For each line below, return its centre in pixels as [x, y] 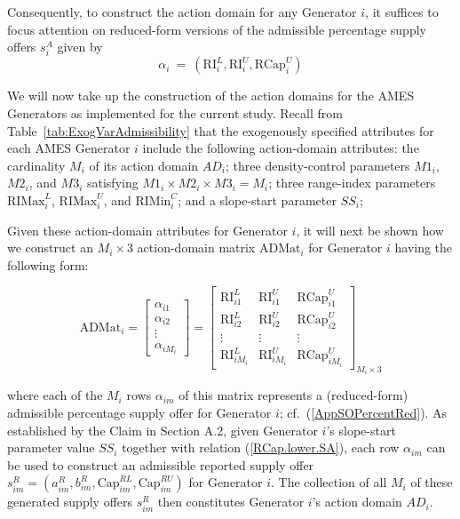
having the [424, 248]
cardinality [36, 165]
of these [432, 482]
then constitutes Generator [231, 502]
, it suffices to [402, 12]
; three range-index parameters [352, 183]
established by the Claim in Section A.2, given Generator [163, 430]
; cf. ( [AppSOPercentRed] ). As [363, 412]
